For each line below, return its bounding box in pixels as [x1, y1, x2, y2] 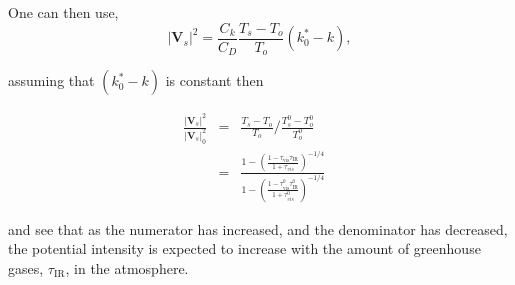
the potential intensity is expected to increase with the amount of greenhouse [8, 238, 481, 259]
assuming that [8, 70, 95, 91]
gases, [8, 257, 44, 278]
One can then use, [8, 2, 119, 22]
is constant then [165, 70, 264, 91]
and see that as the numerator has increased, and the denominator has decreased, [8, 218, 508, 239]
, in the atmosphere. [65, 257, 189, 278]
